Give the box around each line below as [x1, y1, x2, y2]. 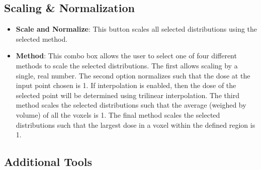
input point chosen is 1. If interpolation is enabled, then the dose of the [16, 80, 236, 91]
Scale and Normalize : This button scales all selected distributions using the [16, 24, 257, 34]
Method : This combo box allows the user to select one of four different [16, 50, 237, 61]
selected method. [16, 33, 68, 44]
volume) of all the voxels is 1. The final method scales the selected [16, 109, 220, 120]
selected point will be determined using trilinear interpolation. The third [16, 90, 239, 100]
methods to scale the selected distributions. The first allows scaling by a [16, 60, 238, 70]
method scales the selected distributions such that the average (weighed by [16, 100, 246, 110]
